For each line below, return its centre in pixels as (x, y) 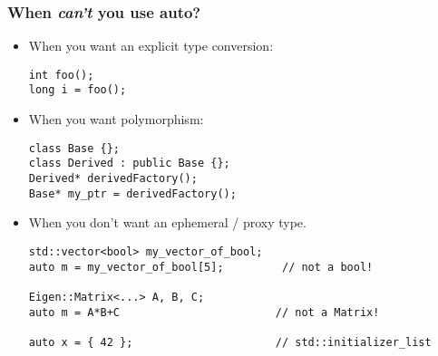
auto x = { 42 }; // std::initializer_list (230, 342)
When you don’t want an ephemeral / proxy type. (167, 222)
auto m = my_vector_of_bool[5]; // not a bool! (201, 267)
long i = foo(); (78, 90)
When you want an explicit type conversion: (151, 46)
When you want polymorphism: (116, 119)
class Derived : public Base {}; (129, 164)
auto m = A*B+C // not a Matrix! (204, 312)
